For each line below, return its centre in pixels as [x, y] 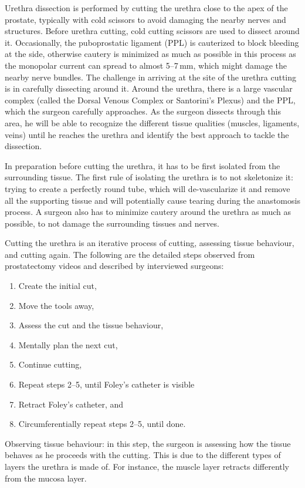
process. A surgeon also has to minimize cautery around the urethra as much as [148, 212]
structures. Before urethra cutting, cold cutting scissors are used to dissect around [152, 31]
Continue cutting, [50, 364]
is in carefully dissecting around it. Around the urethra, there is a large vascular [149, 88]
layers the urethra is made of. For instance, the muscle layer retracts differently [147, 466]
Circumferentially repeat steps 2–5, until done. [102, 424]
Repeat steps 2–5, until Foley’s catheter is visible [106, 384]
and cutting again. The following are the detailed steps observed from [130, 254]
